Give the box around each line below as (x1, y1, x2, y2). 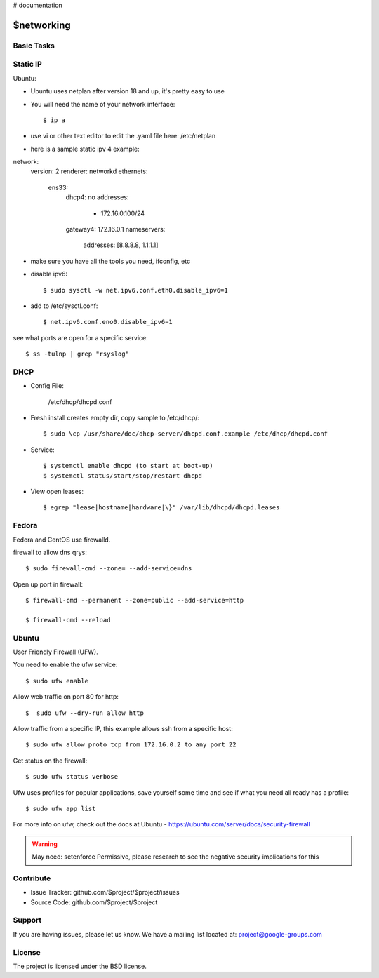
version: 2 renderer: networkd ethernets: (30, 167, 148, 175)
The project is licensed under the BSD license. (13, 962, 147, 970)
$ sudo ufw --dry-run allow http (25, 709, 144, 717)
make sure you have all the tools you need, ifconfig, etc (30, 257, 191, 265)
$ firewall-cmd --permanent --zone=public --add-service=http (25, 596, 244, 605)
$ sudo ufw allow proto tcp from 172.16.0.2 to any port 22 (25, 741, 237, 749)
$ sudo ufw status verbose (25, 772, 119, 781)
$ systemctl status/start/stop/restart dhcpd (43, 471, 203, 480)
